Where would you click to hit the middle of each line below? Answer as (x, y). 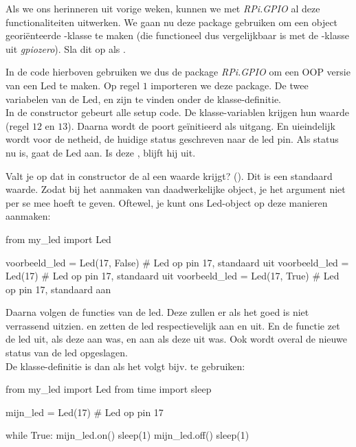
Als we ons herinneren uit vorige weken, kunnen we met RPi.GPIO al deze (163, 8)
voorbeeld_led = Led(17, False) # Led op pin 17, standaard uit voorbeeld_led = (177, 262)
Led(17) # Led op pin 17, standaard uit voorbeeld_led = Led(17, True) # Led (173, 276)
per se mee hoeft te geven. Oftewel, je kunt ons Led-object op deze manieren (167, 202)
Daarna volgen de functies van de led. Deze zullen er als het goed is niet (157, 312)
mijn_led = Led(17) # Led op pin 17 (85, 412)
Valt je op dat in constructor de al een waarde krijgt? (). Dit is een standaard (169, 175)
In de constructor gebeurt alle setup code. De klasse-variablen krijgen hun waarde (178, 112)
